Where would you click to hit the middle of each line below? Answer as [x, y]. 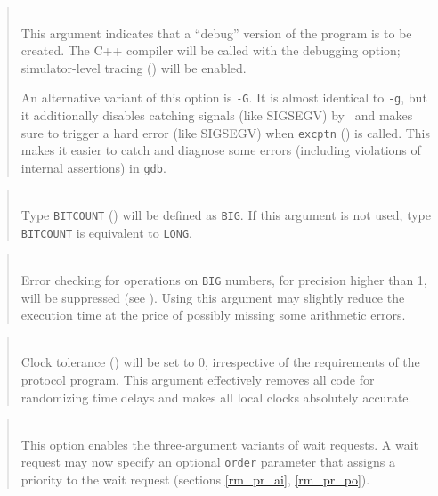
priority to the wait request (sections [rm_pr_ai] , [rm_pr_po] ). [195, 480]
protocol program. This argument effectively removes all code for [198, 380]
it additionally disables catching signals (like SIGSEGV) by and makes [217, 115]
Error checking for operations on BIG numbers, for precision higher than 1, [224, 280]
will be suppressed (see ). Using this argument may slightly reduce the [213, 297]
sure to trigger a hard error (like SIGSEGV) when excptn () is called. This [225, 132]
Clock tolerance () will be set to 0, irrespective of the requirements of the [220, 362]
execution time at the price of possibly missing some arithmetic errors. [213, 315]
